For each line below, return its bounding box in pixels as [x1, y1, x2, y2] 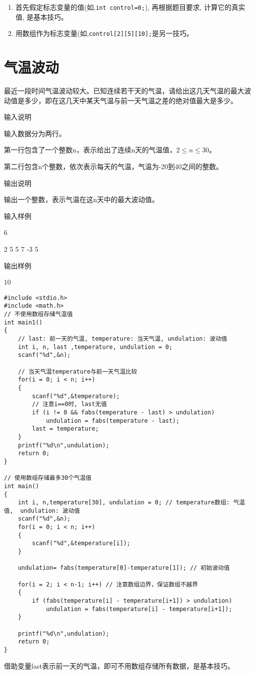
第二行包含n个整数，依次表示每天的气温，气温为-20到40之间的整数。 [4, 161, 223, 171]
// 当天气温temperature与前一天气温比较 [18, 368, 137, 375]
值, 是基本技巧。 [15, 11, 68, 22]
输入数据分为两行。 [4, 128, 66, 138]
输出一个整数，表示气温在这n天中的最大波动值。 [4, 194, 159, 205]
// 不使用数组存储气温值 [4, 311, 73, 318]
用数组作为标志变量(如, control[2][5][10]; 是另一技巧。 [15, 28, 193, 38]
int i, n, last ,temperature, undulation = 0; [18, 343, 173, 351]
